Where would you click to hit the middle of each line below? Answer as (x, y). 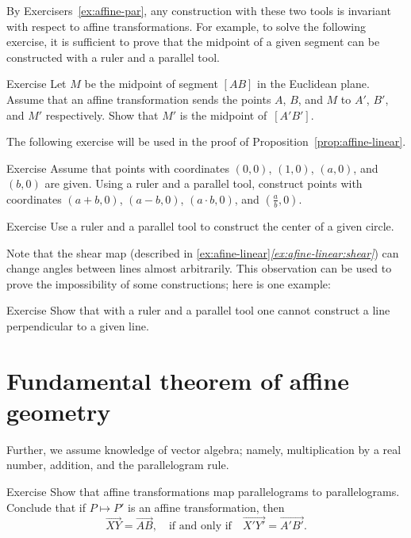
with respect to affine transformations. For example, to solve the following (186, 26)
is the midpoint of (223, 114)
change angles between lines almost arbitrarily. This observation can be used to (199, 268)
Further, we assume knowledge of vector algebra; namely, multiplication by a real (204, 449)
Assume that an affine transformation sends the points (139, 99)
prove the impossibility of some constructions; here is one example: (169, 283)
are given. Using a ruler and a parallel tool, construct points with (204, 183)
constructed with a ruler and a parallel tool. (113, 57)
